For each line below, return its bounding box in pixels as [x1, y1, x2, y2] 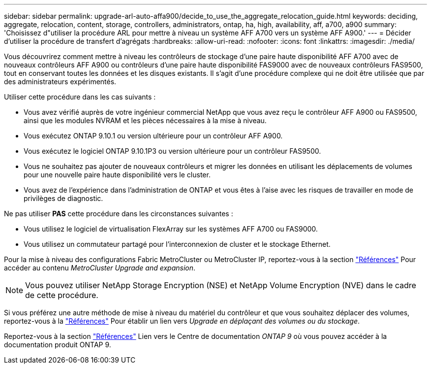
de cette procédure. [25, 290, 98, 300]
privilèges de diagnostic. [24, 194, 103, 202]
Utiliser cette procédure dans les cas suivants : [4, 93, 156, 101]
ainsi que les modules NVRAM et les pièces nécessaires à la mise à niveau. [24, 116, 267, 125]
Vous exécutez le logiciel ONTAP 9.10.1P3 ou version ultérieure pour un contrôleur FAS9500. [24, 147, 321, 155]
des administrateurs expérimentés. [4, 77, 117, 86]
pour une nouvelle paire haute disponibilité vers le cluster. [24, 170, 211, 179]
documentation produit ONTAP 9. [4, 340, 111, 349]
